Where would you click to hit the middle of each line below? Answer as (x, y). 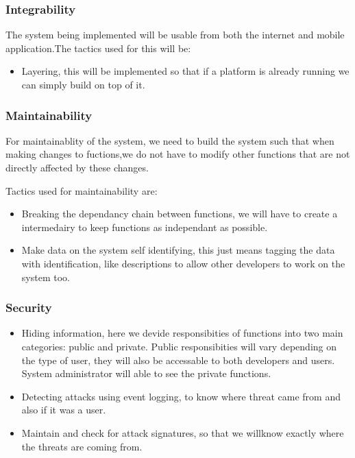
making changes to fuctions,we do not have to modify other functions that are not (178, 154)
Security (29, 308)
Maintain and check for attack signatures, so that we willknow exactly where (183, 432)
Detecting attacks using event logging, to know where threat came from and (181, 396)
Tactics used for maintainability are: (82, 190)
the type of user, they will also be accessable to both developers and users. (178, 360)
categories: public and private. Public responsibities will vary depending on (179, 346)
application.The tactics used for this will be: (98, 48)
